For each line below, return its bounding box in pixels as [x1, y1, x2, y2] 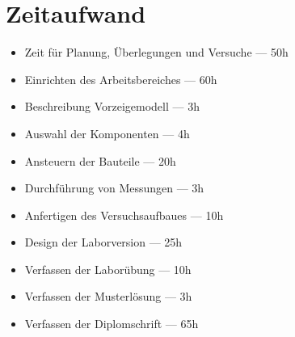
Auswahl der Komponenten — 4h [24, 124, 190, 141]
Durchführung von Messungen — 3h [24, 179, 204, 196]
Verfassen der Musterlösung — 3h [24, 288, 192, 305]
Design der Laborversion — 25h [24, 234, 183, 251]
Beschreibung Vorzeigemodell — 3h [24, 98, 200, 115]
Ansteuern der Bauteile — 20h [24, 152, 176, 169]
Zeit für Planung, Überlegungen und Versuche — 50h [24, 44, 289, 61]
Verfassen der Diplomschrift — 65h [24, 315, 199, 332]
